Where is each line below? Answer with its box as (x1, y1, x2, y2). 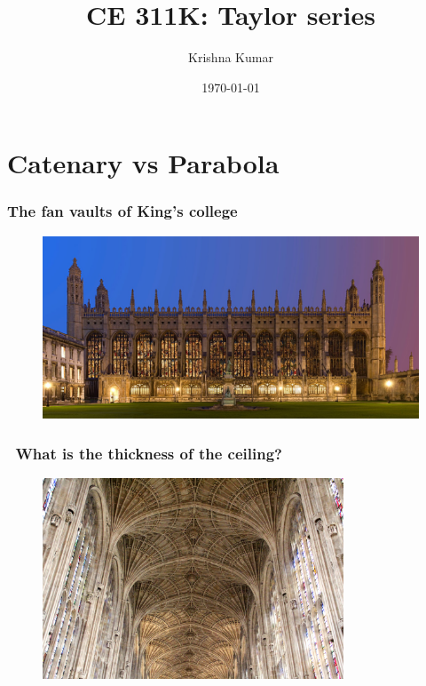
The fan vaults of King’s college (7, 200, 238, 222)
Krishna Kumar (188, 48, 273, 67)
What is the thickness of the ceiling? (15, 442, 282, 464)
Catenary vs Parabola (7, 145, 280, 181)
